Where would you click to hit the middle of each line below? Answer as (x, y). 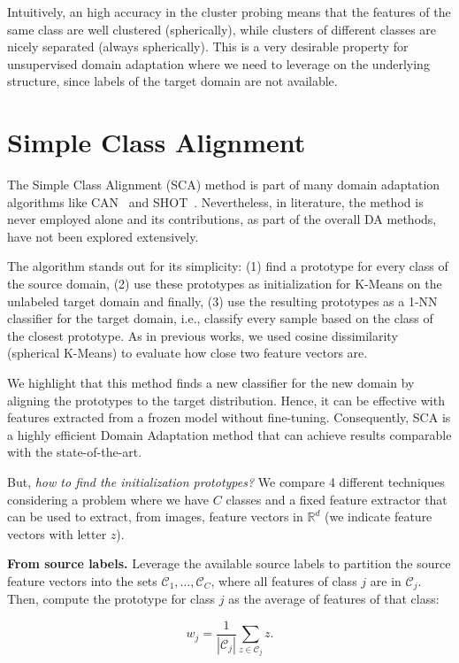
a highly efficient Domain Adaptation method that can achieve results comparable (229, 434)
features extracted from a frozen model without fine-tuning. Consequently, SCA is (229, 417)
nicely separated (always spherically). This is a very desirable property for (208, 46)
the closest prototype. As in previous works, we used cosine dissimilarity (203, 335)
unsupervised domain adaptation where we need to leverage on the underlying (218, 63)
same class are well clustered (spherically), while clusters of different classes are (222, 29)
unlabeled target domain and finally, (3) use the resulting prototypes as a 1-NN (222, 301)
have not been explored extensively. (103, 236)
